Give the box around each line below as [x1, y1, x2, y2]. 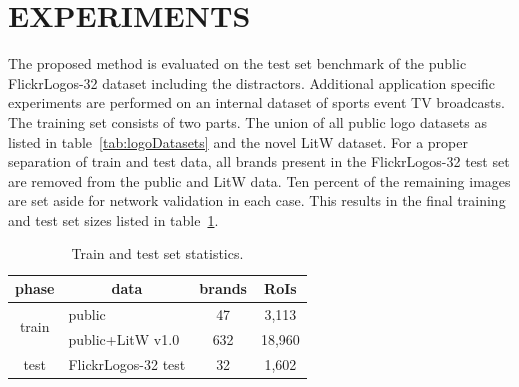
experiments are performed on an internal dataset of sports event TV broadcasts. [8, 92, 505, 113]
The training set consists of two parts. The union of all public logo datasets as [8, 111, 488, 132]
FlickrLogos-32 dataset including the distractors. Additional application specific [8, 72, 496, 93]
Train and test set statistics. [71, 243, 244, 264]
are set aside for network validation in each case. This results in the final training [8, 190, 506, 211]
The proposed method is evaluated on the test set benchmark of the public [8, 53, 467, 74]
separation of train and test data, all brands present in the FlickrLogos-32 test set [8, 151, 510, 172]
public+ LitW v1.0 [68, 328, 180, 349]
